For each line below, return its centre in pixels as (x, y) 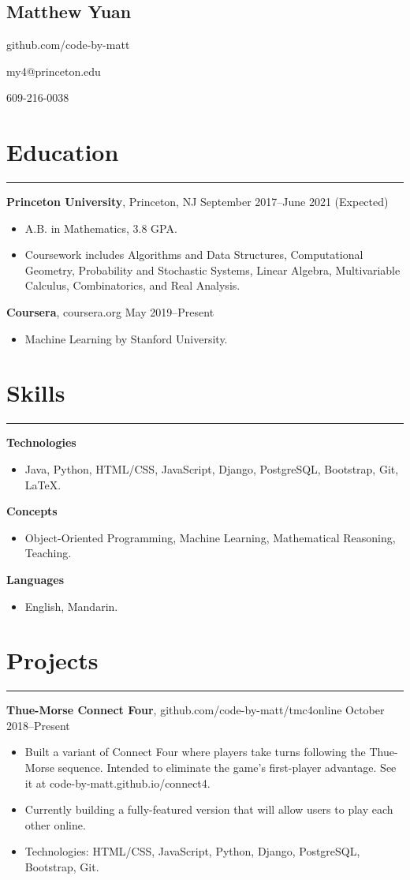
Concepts (32, 511)
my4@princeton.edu (54, 71)
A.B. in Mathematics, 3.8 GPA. (101, 228)
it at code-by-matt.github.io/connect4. (117, 783)
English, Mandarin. (71, 606)
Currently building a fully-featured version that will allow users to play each (209, 809)
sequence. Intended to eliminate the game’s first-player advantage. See (227, 768)
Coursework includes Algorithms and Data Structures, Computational (194, 255)
